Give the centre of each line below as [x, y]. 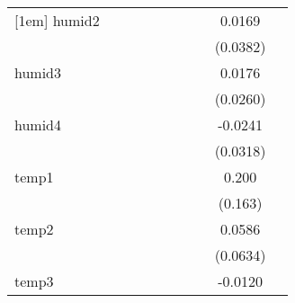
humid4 [38, 125]
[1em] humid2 [57, 20]
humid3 [38, 72]
